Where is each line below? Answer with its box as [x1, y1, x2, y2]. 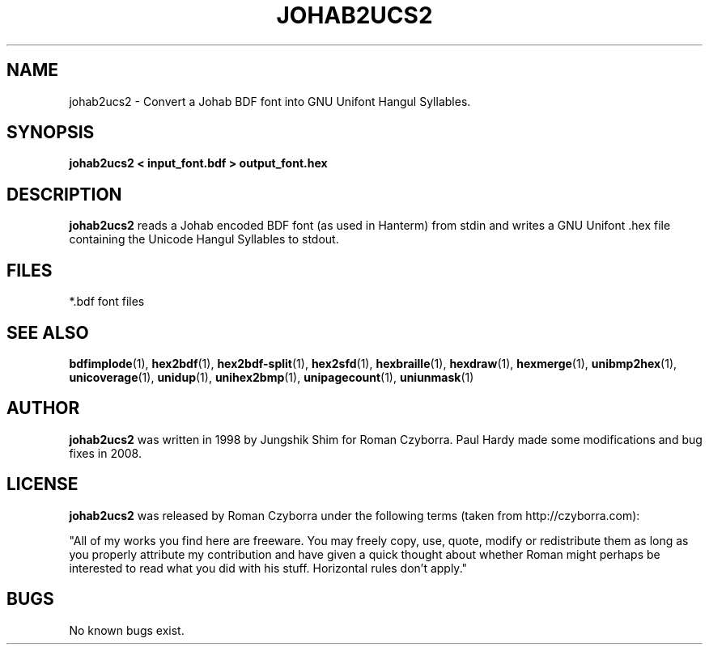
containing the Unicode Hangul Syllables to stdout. [69, 232, 339, 247]
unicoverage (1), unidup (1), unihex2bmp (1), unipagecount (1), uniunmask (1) [69, 370, 474, 384]
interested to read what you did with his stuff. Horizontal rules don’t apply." [69, 560, 468, 575]
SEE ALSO [6, 322, 89, 343]
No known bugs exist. [69, 623, 185, 637]
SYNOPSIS [6, 122, 95, 143]
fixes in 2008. [69, 446, 142, 460]
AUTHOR [6, 398, 80, 419]
